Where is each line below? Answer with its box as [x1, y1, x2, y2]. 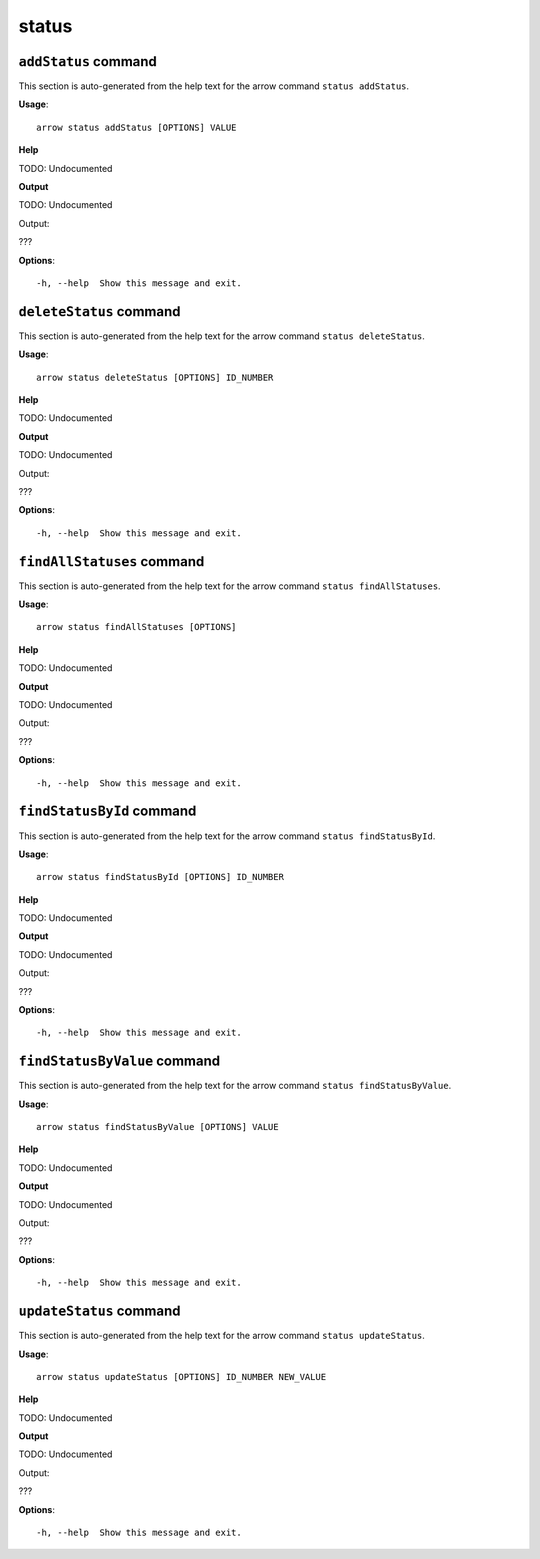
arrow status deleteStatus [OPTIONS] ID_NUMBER [36, 371, 274, 383]
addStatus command [18, 53, 157, 70]
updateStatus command [18, 1303, 181, 1320]
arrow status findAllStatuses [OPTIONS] [36, 621, 237, 633]
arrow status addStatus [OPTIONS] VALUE [36, 121, 237, 133]
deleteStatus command [18, 303, 181, 320]
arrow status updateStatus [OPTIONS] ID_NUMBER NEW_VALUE [36, 1371, 327, 1382]
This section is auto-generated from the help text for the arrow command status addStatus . [18, 80, 410, 92]
